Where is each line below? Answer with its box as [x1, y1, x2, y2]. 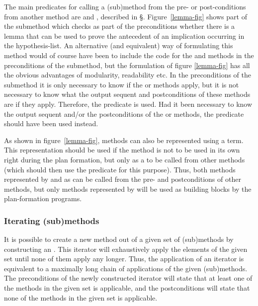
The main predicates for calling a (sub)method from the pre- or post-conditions [4, 1, 246, 11]
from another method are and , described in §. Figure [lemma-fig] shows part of [4, 11, 247, 21]
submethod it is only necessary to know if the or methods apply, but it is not [4, 79, 239, 89]
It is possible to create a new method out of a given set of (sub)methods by [4, 234, 234, 244]
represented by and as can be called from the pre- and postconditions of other [4, 174, 241, 184]
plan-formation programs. [4, 193, 82, 204]
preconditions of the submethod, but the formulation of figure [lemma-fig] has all [4, 60, 250, 70]
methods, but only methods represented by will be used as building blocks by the [4, 183, 252, 194]
